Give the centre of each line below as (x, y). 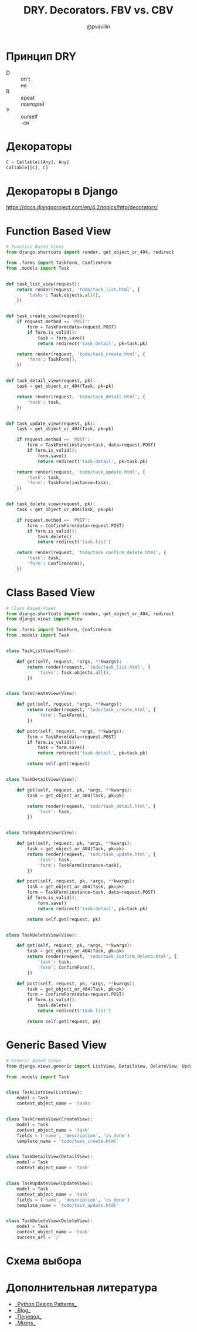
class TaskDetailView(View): (42, 780)
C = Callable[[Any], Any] (38, 162)
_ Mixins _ (25, 1323)
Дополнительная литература (82, 1288)
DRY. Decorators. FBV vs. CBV (98, 10)
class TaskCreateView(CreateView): (50, 1119)
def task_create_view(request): (45, 316)
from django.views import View (44, 619)
